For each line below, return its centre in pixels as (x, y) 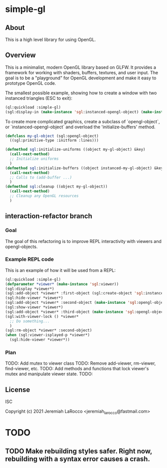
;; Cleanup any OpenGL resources (44, 196)
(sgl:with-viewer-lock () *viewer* (42, 316)
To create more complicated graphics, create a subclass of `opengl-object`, (83, 121)
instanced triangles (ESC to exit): (39, 98)
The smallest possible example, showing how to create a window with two (81, 93)
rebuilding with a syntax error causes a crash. (78, 459)
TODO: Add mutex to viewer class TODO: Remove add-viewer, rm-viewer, (81, 363)
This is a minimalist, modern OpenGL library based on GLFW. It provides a (81, 67)
